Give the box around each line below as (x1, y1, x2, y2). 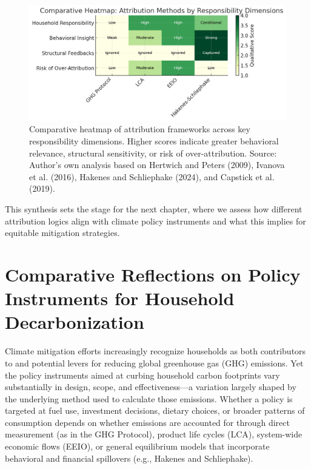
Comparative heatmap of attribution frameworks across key (29, 123, 250, 135)
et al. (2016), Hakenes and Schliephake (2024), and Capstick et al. (29, 170, 275, 183)
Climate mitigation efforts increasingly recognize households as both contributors (5, 345, 306, 357)
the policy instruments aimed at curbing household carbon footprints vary (5, 368, 280, 381)
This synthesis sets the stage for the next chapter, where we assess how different (5, 203, 303, 215)
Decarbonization (5, 309, 144, 334)
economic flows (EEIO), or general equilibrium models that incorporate (5, 440, 270, 453)
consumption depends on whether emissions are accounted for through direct (5, 416, 290, 428)
